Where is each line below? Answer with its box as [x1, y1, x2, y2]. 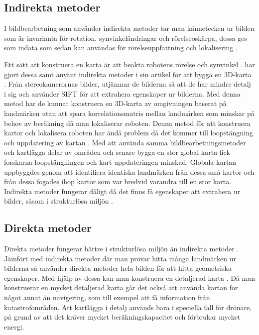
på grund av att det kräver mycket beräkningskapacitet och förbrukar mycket [4, 312, 241, 322]
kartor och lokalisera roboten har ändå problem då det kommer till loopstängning [4, 127, 253, 138]
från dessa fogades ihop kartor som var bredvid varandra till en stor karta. [4, 176, 232, 187]
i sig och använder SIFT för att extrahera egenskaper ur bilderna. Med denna [4, 88, 241, 99]
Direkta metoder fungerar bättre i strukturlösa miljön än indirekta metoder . [4, 243, 239, 254]
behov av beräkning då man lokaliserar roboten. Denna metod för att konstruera [4, 117, 251, 128]
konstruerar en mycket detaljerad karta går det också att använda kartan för [4, 282, 238, 293]
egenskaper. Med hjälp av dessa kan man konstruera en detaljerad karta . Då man [4, 272, 255, 283]
